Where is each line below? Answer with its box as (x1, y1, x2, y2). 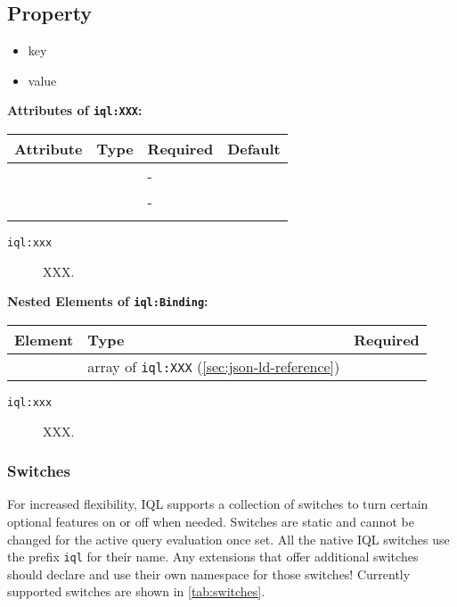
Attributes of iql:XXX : (7, 101, 143, 120)
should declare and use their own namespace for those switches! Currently (7, 564, 411, 583)
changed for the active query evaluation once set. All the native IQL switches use (7, 529, 450, 548)
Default (227, 138, 281, 160)
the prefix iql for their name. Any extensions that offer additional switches (7, 547, 419, 566)
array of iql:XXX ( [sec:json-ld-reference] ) (87, 355, 340, 377)
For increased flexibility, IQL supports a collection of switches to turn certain (7, 495, 428, 513)
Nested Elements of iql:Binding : (7, 292, 208, 311)
